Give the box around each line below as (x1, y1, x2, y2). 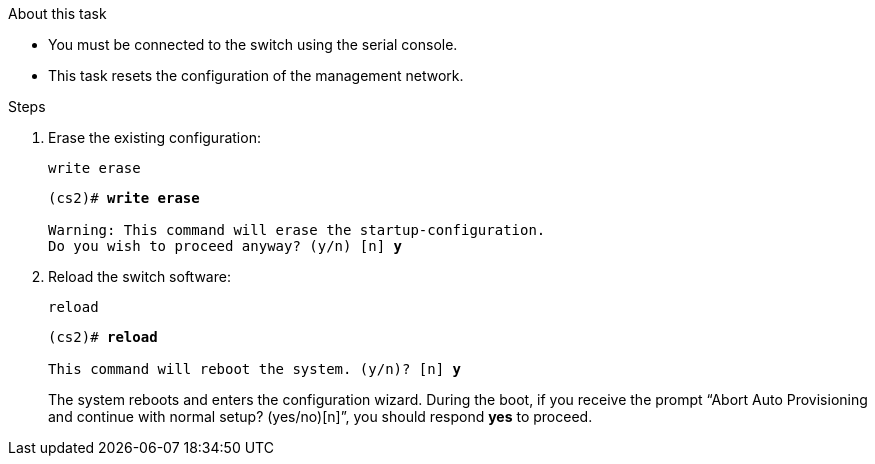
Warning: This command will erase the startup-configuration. (48, 222, 546, 238)
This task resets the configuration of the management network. (48, 67, 464, 84)
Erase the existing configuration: (48, 129, 261, 146)
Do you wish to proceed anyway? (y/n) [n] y (48, 238, 403, 254)
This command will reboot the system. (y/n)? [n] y (48, 361, 462, 377)
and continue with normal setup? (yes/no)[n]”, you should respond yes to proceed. (48, 408, 593, 425)
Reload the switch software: (48, 268, 231, 285)
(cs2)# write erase (48, 190, 200, 206)
